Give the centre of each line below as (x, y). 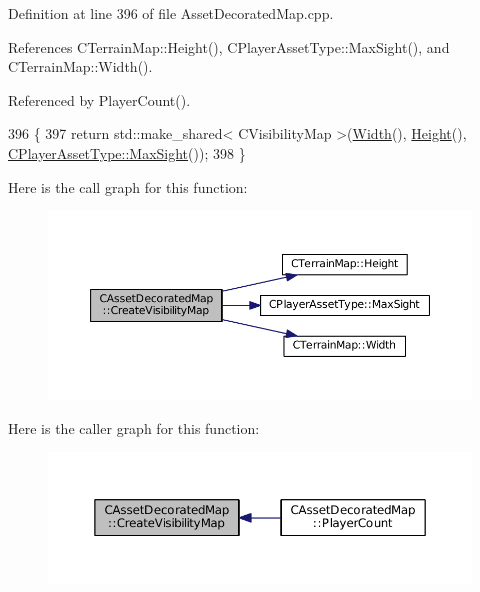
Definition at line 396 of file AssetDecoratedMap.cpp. (171, 13)
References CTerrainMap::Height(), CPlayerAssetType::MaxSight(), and (229, 46)
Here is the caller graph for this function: (134, 427)
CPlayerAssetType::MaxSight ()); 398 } (127, 152)
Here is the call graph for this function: (128, 186)
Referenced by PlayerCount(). (99, 99)
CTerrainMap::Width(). (80, 66)
